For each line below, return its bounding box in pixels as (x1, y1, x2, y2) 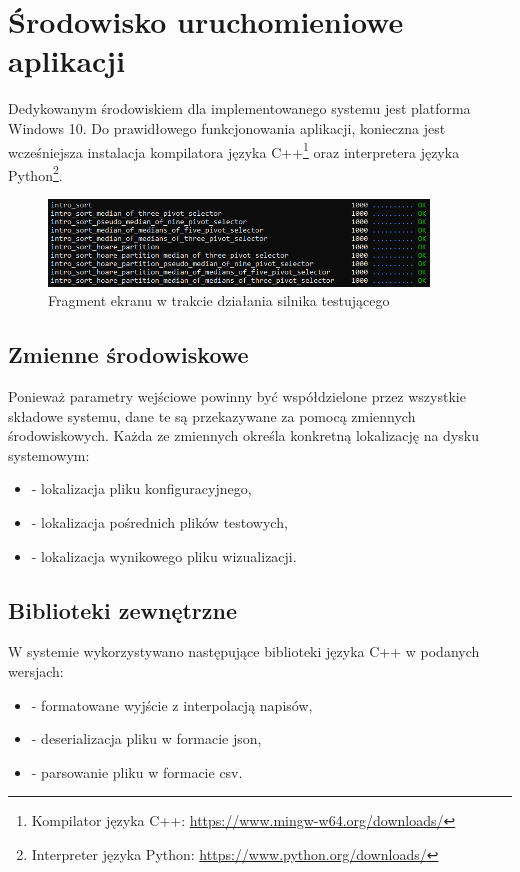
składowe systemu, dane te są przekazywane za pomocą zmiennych (8, 405, 416, 426)
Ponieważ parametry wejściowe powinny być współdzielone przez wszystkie (8, 385, 466, 406)
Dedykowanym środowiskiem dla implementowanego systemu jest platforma (8, 98, 471, 119)
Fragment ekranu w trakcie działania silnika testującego (48, 290, 390, 311)
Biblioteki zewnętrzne (8, 594, 238, 625)
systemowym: (8, 444, 90, 465)
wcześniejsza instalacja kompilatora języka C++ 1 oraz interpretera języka (8, 138, 460, 162)
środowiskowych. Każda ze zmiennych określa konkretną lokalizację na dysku (8, 425, 479, 446)
